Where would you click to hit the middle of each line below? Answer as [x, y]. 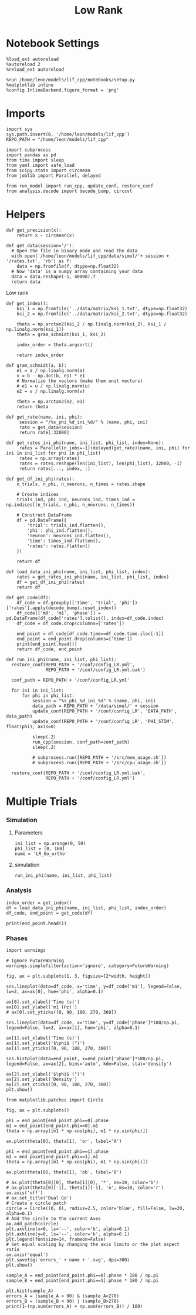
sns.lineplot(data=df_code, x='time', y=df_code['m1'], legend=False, [94, 986]
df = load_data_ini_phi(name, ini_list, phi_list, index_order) [86, 908]
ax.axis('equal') [27, 1255]
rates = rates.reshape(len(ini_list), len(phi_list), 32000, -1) [101, 463]
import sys [19, 129]
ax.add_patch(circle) [33, 1224]
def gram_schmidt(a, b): [36, 365]
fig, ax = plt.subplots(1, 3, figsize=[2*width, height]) [78, 976]
